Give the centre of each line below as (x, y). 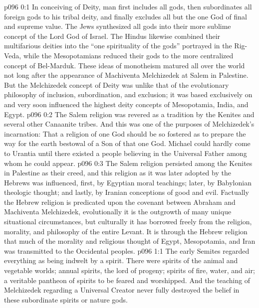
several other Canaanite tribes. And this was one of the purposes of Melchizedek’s (129, 124)
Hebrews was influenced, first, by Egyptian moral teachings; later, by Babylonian (128, 182)
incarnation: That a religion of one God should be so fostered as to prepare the (125, 133)
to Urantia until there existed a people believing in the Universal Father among (126, 153)
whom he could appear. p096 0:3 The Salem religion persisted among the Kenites (128, 163)
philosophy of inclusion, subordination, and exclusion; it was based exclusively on (128, 94)
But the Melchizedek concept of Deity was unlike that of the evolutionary (117, 84)
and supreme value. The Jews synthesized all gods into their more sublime (118, 26)
